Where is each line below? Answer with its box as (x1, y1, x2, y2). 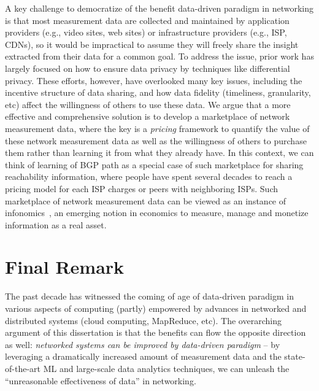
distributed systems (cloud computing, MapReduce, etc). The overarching (5, 314, 282, 327)
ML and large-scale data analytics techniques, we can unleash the (43, 362, 290, 374)
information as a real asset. (5, 218, 107, 231)
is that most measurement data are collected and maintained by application (5, 14, 290, 26)
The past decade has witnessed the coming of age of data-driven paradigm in (5, 290, 294, 303)
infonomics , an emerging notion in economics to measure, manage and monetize (5, 206, 309, 219)
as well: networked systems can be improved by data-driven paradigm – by (5, 338, 280, 350)
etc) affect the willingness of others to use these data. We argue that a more (5, 98, 291, 110)
